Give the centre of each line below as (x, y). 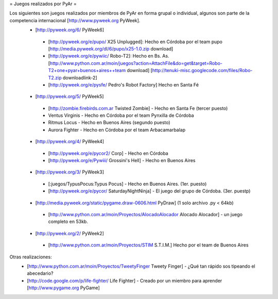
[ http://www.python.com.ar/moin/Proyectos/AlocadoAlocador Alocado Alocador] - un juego (145, 214)
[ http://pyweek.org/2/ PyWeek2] (69, 233)
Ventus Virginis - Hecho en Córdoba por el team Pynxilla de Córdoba (121, 115)
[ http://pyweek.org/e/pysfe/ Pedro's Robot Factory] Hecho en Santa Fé (124, 84)
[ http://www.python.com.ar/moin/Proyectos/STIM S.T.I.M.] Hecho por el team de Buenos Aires (149, 245)
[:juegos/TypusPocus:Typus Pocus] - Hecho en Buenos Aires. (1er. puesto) (127, 184)
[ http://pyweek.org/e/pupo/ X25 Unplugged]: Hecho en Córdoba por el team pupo (135, 42)
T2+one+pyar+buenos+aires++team (87, 71)
